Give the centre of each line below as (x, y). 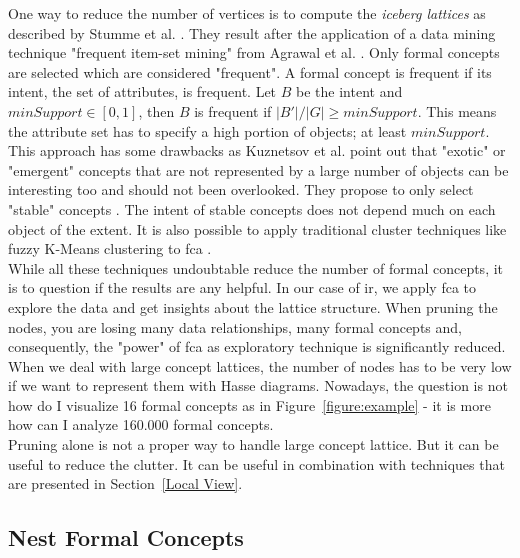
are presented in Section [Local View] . (125, 483)
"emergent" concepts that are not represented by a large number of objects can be (258, 169)
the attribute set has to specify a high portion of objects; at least (207, 130)
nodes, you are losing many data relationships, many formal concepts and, (235, 326)
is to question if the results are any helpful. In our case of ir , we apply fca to (242, 287)
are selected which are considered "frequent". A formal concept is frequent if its (250, 71)
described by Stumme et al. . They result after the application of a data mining (252, 32)
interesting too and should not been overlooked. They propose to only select (241, 189)
